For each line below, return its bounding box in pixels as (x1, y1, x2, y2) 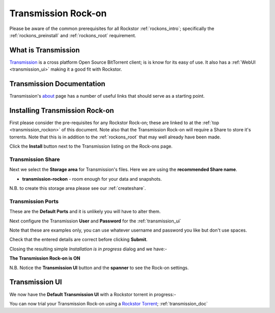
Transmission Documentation (9, 79, 105, 89)
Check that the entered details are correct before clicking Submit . (9, 237, 148, 243)
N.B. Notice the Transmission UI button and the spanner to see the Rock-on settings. (9, 265, 189, 271)
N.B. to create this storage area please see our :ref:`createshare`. (9, 185, 146, 191)
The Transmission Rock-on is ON (9, 255, 80, 262)
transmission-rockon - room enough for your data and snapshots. (22, 176, 162, 182)
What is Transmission (9, 46, 80, 54)
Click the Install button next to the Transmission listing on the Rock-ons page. (9, 143, 173, 150)
